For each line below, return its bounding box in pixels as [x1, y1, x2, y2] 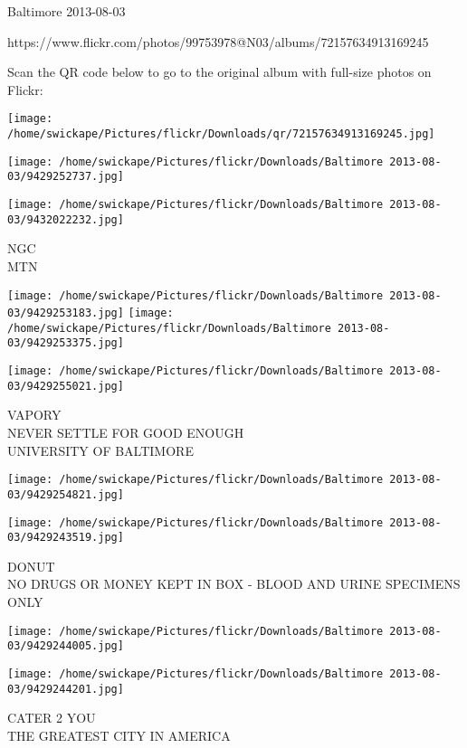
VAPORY [7, 405, 62, 424]
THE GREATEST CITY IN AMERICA [7, 725, 231, 744]
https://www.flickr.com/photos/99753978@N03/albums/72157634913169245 [7, 32, 429, 51]
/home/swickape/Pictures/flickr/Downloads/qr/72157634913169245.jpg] [7, 128, 435, 141]
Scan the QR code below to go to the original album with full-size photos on [7, 62, 432, 81]
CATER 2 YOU [7, 708, 96, 727]
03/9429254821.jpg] [7, 488, 124, 501]
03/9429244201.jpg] [7, 682, 124, 696]
